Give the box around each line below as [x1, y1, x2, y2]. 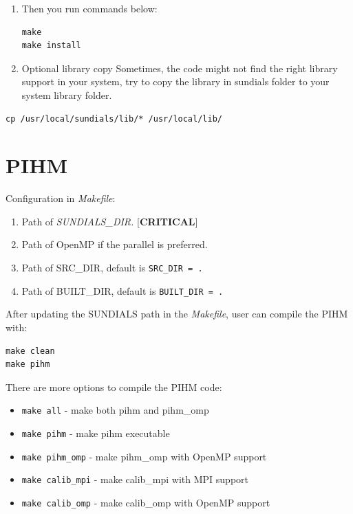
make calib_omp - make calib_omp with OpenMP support [21, 495, 270, 509]
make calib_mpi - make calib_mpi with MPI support [21, 472, 249, 487]
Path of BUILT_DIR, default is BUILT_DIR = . [21, 283, 224, 298]
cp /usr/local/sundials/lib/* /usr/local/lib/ [6, 113, 222, 124]
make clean [6, 346, 55, 356]
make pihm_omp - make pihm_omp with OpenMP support [21, 449, 267, 463]
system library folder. [21, 87, 112, 102]
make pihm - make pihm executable [21, 426, 170, 440]
